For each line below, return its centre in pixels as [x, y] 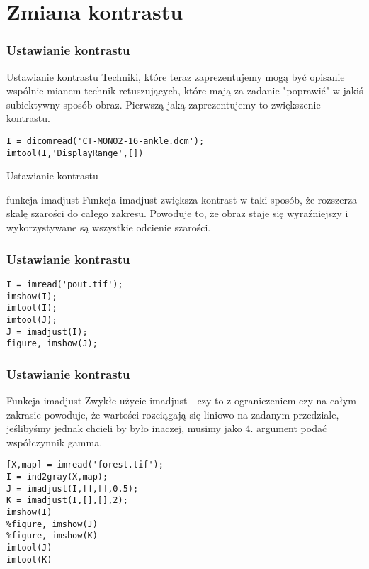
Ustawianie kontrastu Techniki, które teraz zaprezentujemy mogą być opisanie [176, 76]
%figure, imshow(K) [52, 536]
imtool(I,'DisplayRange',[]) [75, 153]
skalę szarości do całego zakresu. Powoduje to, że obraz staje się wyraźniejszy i [177, 213]
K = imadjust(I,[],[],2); [67, 501]
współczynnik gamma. [55, 442]
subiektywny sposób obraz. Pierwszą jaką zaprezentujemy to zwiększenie [164, 104]
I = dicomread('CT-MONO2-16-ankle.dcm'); [106, 141]
